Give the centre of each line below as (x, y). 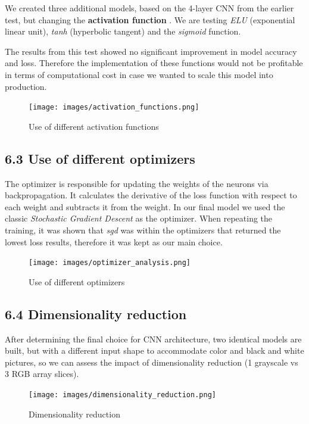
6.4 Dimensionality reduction (96, 314)
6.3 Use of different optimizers (100, 158)
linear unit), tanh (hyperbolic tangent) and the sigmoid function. (123, 31)
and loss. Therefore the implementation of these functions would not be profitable (154, 63)
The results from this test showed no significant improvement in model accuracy (151, 51)
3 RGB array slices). (42, 374)
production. (26, 86)
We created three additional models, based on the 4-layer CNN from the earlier (149, 8)
